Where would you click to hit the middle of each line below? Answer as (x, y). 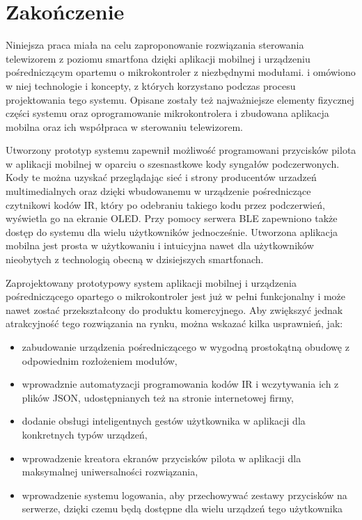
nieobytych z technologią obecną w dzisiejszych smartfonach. (135, 259)
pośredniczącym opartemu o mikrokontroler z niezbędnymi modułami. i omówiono (181, 72)
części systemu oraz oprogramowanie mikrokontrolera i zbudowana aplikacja (167, 113)
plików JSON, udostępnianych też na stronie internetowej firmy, (158, 397)
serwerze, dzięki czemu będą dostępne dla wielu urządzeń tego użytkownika (182, 509)
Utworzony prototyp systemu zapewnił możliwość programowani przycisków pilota (181, 150)
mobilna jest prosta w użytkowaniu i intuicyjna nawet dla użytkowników (160, 245)
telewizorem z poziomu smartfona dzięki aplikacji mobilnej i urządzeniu (158, 58)
